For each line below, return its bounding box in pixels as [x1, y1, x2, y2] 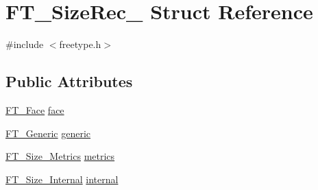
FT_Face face [5, 102, 64, 117]
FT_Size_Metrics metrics [5, 149, 115, 163]
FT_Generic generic [5, 126, 91, 140]
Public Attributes [5, 71, 133, 92]
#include [5, 37, 44, 51]
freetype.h [59, 37, 101, 51]
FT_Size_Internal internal [5, 171, 119, 186]
